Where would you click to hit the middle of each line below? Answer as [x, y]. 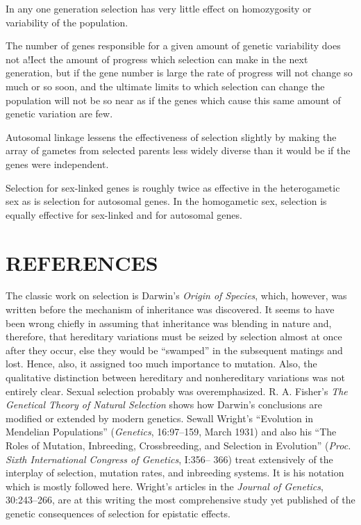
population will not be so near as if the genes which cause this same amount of [173, 100]
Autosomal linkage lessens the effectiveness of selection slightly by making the [171, 136]
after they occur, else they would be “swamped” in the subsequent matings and [174, 350]
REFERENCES [82, 262]
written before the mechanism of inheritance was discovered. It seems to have [170, 309]
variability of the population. [67, 22]
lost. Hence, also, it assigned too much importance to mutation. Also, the [161, 364]
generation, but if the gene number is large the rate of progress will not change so [179, 73]
